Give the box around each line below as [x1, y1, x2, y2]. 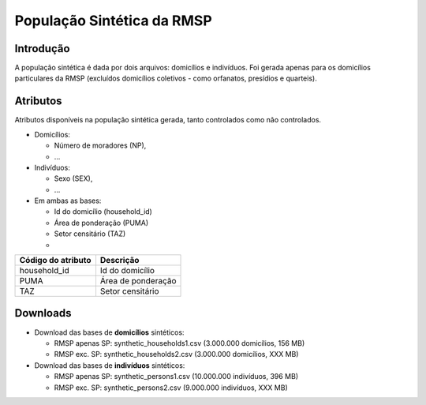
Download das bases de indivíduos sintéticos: [34, 360, 185, 370]
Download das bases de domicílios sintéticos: [34, 328, 185, 337]
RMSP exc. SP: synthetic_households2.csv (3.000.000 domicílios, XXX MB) [54, 350, 299, 359]
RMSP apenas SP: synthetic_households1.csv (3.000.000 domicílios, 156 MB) [54, 338, 305, 347]
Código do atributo [19, 255, 92, 266]
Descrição [99, 255, 140, 266]
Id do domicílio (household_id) [54, 207, 153, 216]
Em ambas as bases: [34, 196, 102, 205]
